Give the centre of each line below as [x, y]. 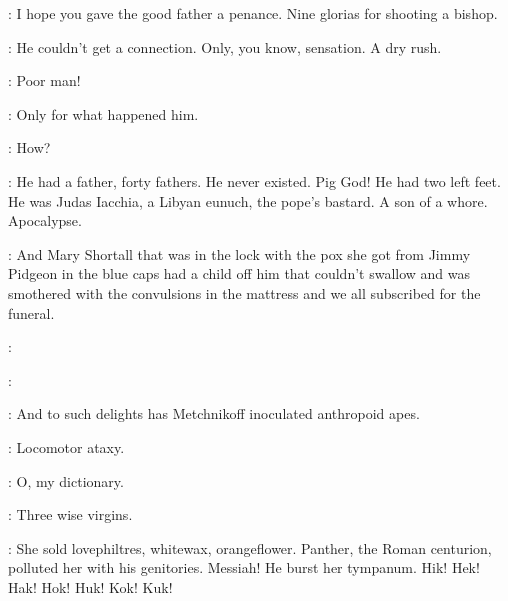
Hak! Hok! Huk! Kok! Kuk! [90, 586]
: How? [29, 147]
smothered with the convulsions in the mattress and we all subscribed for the [244, 292]
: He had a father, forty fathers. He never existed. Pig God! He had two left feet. [254, 180]
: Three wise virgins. [70, 514]
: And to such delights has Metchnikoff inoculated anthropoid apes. [214, 413]
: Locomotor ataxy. [66, 446]
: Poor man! [44, 80]
